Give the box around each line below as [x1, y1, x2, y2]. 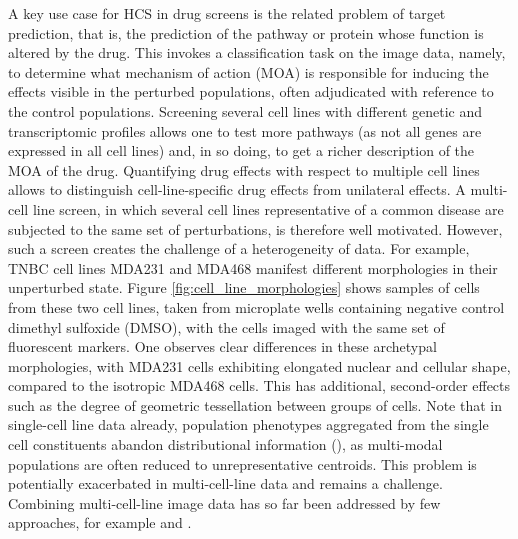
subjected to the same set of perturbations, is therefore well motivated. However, [8, 218, 503, 239]
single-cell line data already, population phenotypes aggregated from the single [8, 414, 489, 435]
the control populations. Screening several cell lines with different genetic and [8, 100, 483, 121]
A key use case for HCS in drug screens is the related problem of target [8, 3, 446, 23]
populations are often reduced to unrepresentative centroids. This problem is [8, 453, 477, 474]
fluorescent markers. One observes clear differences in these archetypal [8, 336, 437, 357]
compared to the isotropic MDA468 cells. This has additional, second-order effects [8, 375, 511, 396]
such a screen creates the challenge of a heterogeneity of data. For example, [8, 238, 470, 259]
